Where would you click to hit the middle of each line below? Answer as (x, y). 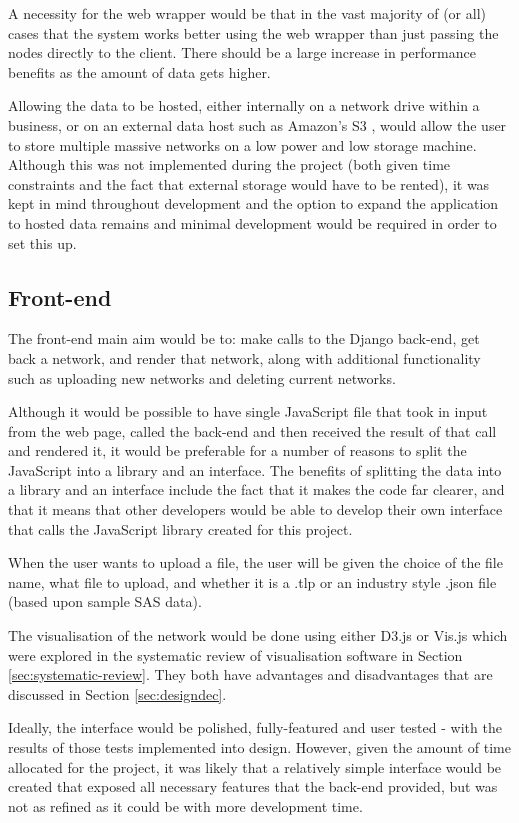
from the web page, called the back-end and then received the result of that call (252, 430)
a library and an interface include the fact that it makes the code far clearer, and (256, 489)
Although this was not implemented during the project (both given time (229, 164)
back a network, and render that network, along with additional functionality (244, 357)
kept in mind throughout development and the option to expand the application (253, 203)
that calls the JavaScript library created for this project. (180, 528)
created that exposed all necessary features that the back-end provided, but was (253, 786)
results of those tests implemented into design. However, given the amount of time (259, 747)
